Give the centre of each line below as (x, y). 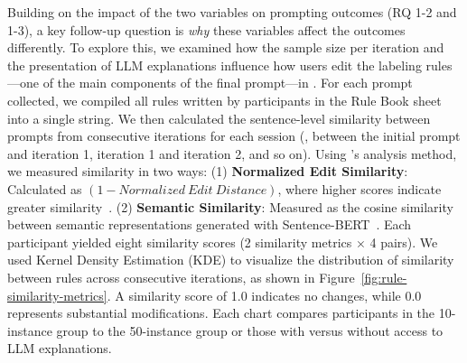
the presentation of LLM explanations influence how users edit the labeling (215, 65)
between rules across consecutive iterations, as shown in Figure (181, 277)
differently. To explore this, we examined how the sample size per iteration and (226, 47)
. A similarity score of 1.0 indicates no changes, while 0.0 (264, 295)
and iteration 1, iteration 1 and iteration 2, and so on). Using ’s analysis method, (232, 153)
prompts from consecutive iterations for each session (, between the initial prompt (234, 136)
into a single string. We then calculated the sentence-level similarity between (219, 118)
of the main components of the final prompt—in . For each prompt (228, 83)
